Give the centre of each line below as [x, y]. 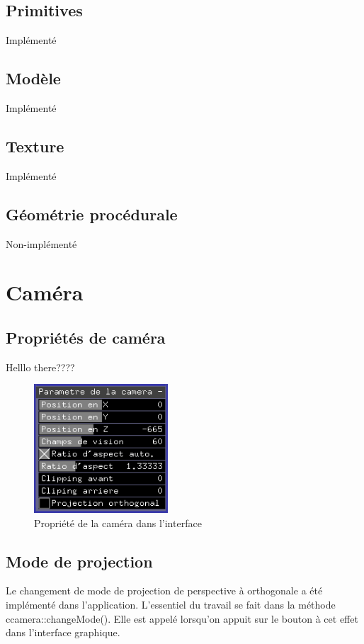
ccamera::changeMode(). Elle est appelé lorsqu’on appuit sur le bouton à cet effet [182, 618]
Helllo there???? [40, 367]
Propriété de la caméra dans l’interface [118, 522]
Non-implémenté [41, 243]
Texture [35, 146]
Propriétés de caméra [86, 337]
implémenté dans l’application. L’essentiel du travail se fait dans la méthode [171, 604]
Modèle [33, 78]
